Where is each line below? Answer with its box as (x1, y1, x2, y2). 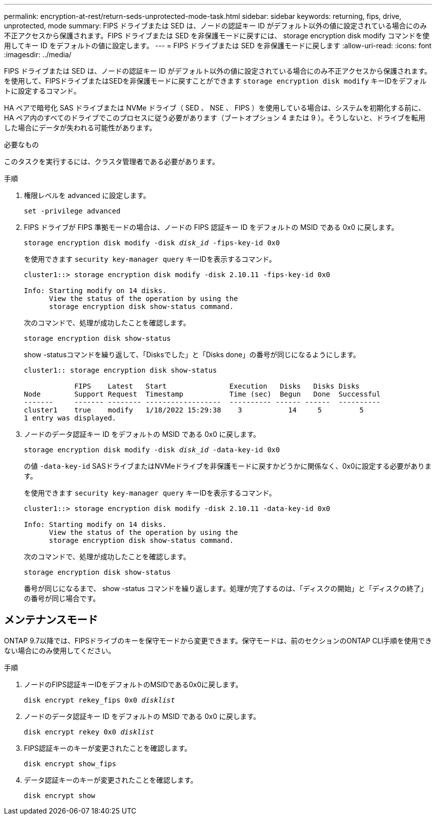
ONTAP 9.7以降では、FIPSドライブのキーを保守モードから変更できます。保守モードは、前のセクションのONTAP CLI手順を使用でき (4, 636, 432, 645)
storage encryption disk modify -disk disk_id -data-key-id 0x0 (24, 446, 280, 454)
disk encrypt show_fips (24, 759, 116, 768)
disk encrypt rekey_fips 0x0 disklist (24, 696, 175, 704)
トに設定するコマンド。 (4, 87, 81, 95)
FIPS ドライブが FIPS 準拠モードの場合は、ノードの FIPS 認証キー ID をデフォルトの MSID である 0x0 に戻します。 (24, 223, 399, 231)
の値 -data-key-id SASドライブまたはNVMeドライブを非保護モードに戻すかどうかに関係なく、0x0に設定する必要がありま (24, 462, 432, 470)
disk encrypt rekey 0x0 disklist (24, 727, 154, 736)
